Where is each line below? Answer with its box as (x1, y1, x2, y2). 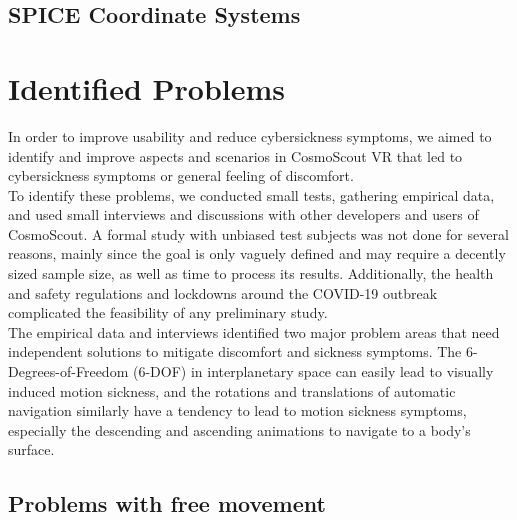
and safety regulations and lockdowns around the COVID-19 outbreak (8, 282, 438, 303)
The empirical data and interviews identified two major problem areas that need (8, 321, 500, 342)
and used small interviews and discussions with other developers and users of (8, 204, 479, 225)
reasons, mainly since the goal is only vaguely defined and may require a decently (8, 243, 506, 264)
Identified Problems (8, 67, 286, 108)
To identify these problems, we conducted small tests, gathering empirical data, (8, 184, 495, 205)
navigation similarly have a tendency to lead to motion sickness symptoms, (8, 400, 467, 421)
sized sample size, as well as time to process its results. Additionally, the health (8, 263, 494, 284)
